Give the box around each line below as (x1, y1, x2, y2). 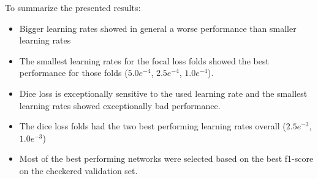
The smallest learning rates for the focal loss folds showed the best (19, 54, 269, 67)
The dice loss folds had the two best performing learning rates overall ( (19, 120, 286, 132)
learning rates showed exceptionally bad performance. (19, 99, 221, 112)
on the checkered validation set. (19, 164, 138, 177)
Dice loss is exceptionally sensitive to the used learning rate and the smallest (19, 86, 308, 99)
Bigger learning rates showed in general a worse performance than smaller (19, 21, 297, 34)
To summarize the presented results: (5, 1, 141, 13)
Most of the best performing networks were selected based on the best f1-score (19, 152, 314, 165)
